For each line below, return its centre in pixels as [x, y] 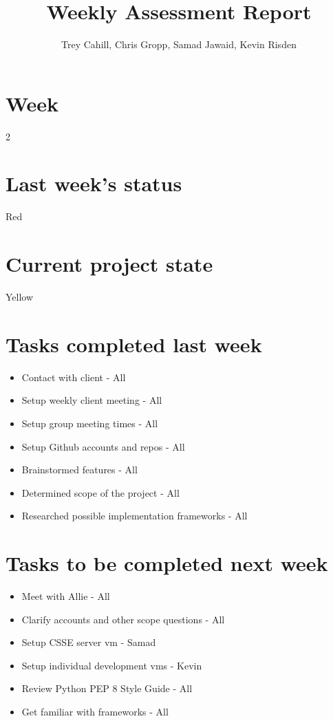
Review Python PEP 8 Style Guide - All [107, 688]
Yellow [20, 297]
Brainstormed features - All [79, 470]
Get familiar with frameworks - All [95, 712]
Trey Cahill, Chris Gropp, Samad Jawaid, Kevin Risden [179, 44]
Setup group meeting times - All [90, 423]
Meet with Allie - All [66, 596]
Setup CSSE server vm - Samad [89, 642]
